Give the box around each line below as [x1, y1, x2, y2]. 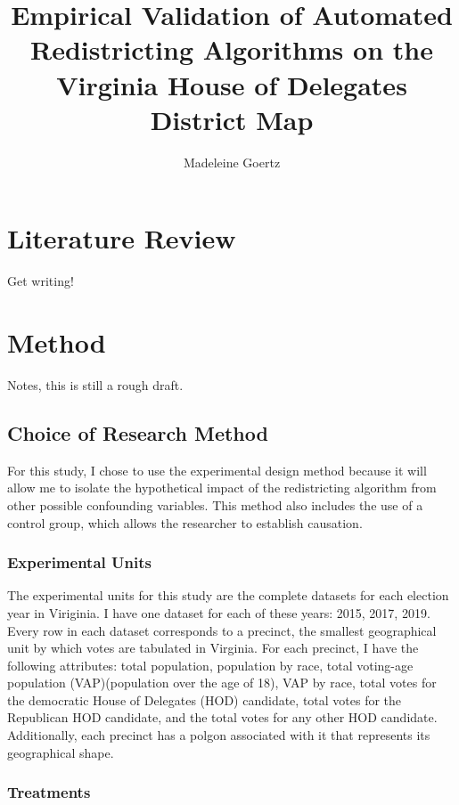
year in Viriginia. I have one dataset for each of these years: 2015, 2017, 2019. [7, 603, 430, 622]
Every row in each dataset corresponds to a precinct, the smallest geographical [7, 621, 437, 639]
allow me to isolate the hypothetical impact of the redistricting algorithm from [7, 478, 437, 497]
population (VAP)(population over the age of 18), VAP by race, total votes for [7, 673, 437, 692]
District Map [150, 101, 314, 137]
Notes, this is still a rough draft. [7, 375, 184, 394]
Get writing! [7, 272, 74, 290]
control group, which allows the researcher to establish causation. [7, 513, 363, 532]
